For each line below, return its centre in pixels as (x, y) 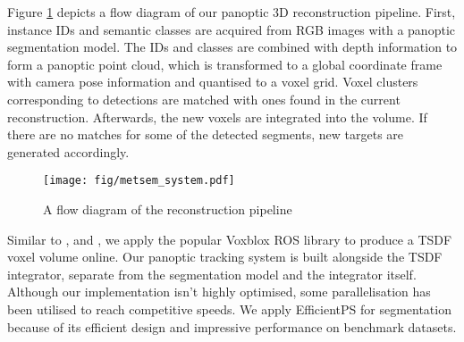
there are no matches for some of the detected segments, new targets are (206, 134)
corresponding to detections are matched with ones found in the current (204, 99)
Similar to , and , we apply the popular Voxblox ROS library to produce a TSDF (230, 239)
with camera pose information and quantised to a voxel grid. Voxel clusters (213, 82)
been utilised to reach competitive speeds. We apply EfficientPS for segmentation (229, 309)
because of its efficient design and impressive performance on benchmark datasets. (232, 326)
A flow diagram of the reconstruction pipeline (168, 209)
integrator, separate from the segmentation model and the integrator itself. (212, 274)
